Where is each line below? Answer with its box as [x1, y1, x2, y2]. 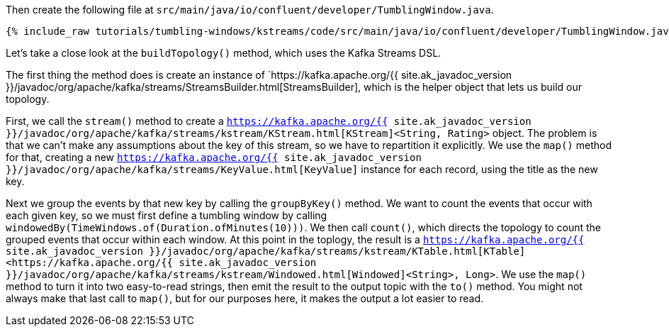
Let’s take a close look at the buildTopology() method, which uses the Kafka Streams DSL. [6, 47, 442, 59]
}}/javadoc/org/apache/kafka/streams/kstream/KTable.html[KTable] [149, 245, 526, 257]
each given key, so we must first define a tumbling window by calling [6, 209, 327, 221]
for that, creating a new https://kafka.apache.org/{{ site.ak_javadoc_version [6, 151, 422, 163]
